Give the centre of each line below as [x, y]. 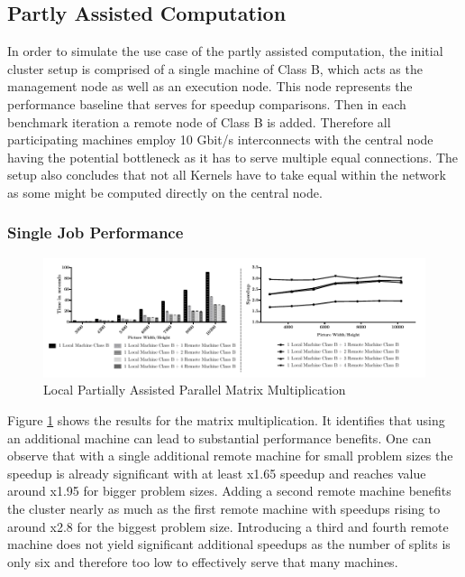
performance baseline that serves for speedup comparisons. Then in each [207, 103]
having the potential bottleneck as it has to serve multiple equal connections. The [233, 157]
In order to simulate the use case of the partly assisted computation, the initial [225, 51]
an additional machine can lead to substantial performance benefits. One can [219, 437]
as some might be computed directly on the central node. [165, 192]
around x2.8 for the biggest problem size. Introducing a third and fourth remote [228, 526]
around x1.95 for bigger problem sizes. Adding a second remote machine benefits [229, 491]
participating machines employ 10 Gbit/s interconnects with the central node [220, 140]
